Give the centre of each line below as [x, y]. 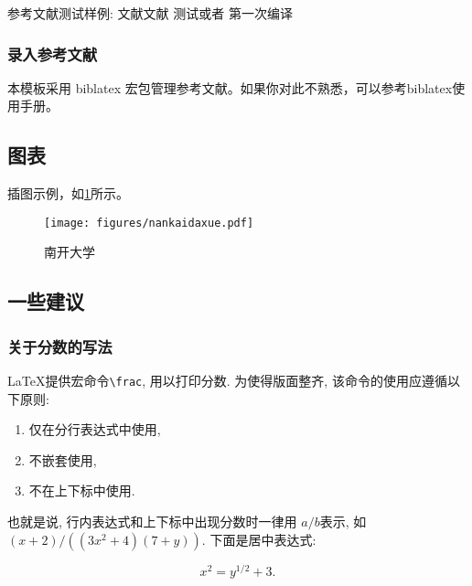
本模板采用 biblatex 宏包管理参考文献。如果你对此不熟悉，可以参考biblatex [230, 87]
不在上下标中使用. [82, 490]
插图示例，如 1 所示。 [68, 193]
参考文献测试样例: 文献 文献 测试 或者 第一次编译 [150, 13]
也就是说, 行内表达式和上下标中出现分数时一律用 [152, 522]
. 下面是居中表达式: [259, 539]
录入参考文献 [53, 53]
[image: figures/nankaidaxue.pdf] [149, 223]
